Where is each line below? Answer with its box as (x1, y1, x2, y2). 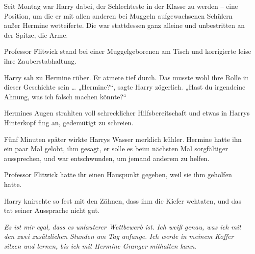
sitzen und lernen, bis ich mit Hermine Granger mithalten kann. (4, 240, 197, 251)
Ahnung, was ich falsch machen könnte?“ (4, 91, 127, 101)
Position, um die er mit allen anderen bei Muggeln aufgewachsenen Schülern (4, 10, 233, 21)
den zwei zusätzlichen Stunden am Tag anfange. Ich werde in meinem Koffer (4, 231, 234, 241)
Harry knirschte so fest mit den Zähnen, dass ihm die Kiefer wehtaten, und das (4, 195, 241, 206)
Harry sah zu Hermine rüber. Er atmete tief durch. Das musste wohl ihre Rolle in (4, 72, 249, 82)
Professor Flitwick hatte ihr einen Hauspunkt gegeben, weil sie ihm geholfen (4, 169, 232, 180)
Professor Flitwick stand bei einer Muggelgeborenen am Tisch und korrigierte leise (4, 46, 251, 56)
